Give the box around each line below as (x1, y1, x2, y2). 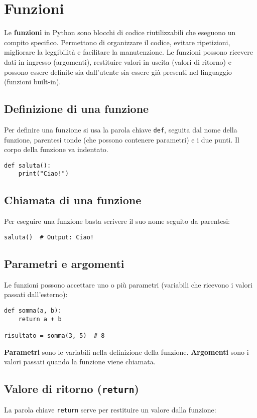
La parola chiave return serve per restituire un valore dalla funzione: (4, 404, 216, 415)
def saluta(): (4, 162, 51, 169)
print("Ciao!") (18, 170, 69, 178)
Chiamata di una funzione (4, 192, 142, 208)
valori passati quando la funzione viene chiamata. (4, 356, 156, 367)
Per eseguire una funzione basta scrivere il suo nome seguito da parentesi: (4, 216, 230, 226)
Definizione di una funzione (4, 101, 149, 116)
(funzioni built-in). (4, 76, 61, 87)
